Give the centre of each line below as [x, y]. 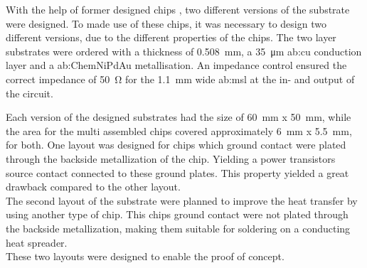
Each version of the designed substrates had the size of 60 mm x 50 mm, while [179, 117]
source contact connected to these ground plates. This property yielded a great [177, 172]
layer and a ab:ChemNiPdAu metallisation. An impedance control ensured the [176, 65]
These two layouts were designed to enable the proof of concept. [145, 256]
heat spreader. [37, 242]
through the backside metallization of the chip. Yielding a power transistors [171, 158]
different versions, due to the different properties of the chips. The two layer [171, 37]
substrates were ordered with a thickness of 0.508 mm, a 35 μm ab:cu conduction [184, 51]
